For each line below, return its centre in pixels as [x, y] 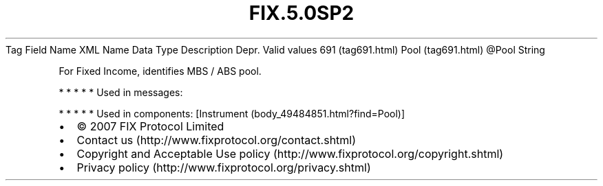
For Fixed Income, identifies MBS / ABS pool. [160, 71]
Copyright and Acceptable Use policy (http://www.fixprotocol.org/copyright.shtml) [290, 153]
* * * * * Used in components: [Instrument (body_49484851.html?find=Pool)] [232, 113]
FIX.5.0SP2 [301, 13]
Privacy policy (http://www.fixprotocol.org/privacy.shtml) [224, 167]
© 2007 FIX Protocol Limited [150, 126]
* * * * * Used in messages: [121, 92]
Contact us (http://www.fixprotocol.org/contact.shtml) [216, 140]
